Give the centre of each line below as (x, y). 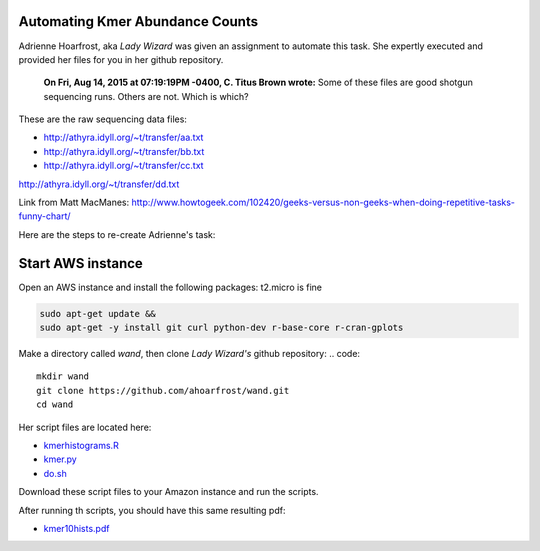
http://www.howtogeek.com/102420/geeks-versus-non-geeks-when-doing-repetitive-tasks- (323, 202)
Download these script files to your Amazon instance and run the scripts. (168, 492)
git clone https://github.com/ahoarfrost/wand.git (163, 390)
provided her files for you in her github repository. (121, 59)
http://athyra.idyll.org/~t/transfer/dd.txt (99, 184)
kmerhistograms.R (81, 446)
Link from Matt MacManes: (74, 202)
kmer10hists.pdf (76, 528)
